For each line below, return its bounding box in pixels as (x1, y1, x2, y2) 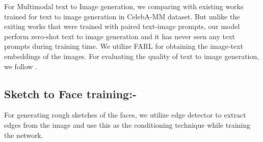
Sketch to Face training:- (4, 86, 137, 101)
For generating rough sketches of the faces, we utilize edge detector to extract (4, 109, 246, 120)
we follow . (4, 61, 37, 71)
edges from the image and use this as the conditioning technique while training (4, 119, 250, 130)
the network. (4, 129, 43, 140)
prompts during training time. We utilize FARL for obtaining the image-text (4, 41, 244, 51)
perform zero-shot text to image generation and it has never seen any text (4, 31, 235, 41)
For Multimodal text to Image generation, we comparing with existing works (4, 1, 244, 11)
